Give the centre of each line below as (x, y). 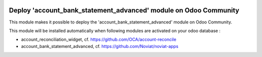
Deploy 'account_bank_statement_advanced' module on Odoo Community (124, 10)
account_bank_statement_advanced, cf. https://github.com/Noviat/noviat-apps (100, 46)
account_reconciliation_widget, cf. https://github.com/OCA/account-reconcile (99, 40)
